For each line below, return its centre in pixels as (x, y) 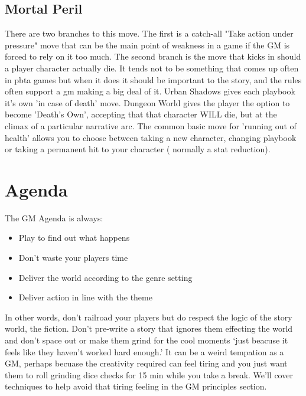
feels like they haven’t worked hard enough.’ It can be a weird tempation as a (144, 351)
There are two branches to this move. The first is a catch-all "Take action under (149, 33)
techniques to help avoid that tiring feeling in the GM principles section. (136, 386)
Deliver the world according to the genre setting (105, 277)
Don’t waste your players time (73, 258)
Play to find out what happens (74, 238)
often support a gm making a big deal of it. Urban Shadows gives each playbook (150, 91)
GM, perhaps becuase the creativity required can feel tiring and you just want (146, 363)
